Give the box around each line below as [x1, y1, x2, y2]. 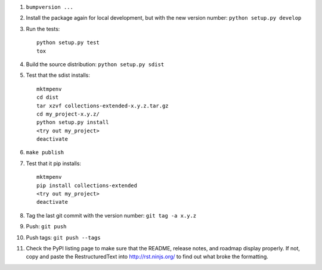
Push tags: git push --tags [26, 234, 101, 241]
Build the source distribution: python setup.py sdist [26, 60, 165, 68]
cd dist [36, 94, 59, 101]
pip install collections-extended [36, 182, 137, 189]
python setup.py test [36, 39, 100, 46]
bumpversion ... [26, 4, 74, 10]
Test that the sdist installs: [26, 72, 91, 79]
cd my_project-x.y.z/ [36, 110, 100, 117]
